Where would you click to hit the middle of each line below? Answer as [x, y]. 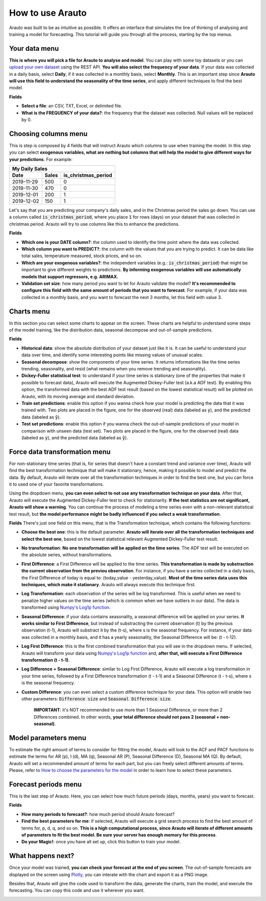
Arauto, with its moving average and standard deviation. [78, 396]
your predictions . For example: [41, 159]
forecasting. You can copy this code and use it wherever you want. [77, 890]
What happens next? [42, 856]
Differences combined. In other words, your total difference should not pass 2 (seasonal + [127, 717]
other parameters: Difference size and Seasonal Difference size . [97, 699]
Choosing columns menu [48, 134]
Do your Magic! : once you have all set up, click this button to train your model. [101, 842]
